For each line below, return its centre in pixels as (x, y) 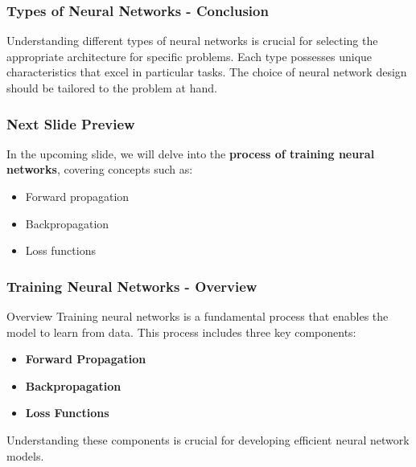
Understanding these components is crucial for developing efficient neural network (208, 439)
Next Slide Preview (71, 123)
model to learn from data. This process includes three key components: (181, 332)
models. (25, 455)
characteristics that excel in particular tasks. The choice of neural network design (207, 72)
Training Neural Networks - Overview (132, 286)
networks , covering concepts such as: (100, 169)
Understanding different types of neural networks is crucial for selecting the (192, 41)
